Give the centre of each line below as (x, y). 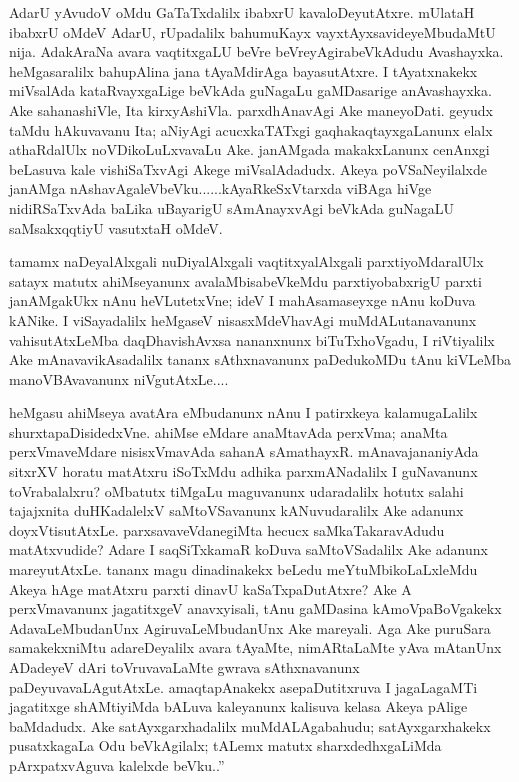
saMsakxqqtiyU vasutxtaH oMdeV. (116, 227)
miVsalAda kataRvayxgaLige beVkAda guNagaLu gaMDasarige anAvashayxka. (250, 90)
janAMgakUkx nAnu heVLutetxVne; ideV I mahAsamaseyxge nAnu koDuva (242, 300)
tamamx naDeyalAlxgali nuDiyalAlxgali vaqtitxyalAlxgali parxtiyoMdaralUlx (246, 261)
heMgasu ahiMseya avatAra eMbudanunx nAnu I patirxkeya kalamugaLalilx (243, 412)
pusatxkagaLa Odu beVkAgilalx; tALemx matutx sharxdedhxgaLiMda (225, 745)
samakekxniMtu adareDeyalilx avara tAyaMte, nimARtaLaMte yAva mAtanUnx (255, 647)
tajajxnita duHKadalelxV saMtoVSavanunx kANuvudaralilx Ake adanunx (236, 510)
